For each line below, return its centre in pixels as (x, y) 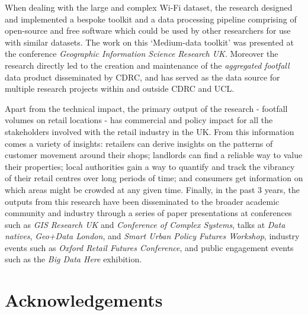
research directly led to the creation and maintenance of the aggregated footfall (147, 65)
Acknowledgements (84, 300)
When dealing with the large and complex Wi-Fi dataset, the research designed (149, 7)
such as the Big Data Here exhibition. (73, 259)
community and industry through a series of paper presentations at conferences (148, 213)
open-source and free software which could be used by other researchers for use (148, 30)
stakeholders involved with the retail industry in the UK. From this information (150, 131)
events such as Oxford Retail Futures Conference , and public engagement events (149, 247)
